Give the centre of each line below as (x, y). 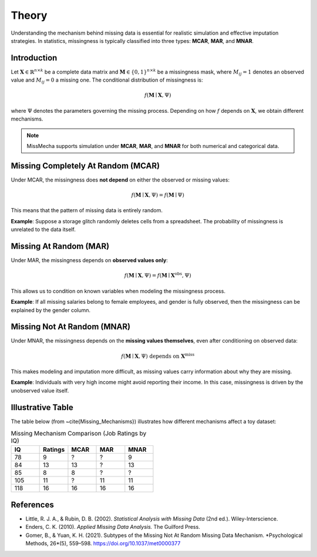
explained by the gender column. (51, 310)
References (32, 504)
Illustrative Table (42, 407)
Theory (29, 15)
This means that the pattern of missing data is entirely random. (87, 210)
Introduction (34, 58)
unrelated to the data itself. (43, 230)
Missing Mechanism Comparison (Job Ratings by (79, 434)
